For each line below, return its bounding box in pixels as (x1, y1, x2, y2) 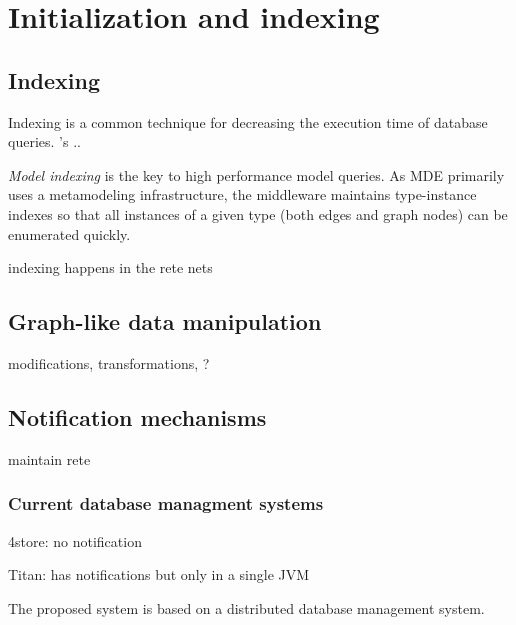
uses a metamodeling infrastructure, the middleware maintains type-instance (8, 184, 477, 205)
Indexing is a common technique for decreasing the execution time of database (8, 111, 488, 132)
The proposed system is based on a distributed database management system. (8, 597, 485, 618)
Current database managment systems (8, 491, 324, 516)
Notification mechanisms (8, 401, 267, 432)
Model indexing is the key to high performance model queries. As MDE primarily (8, 164, 505, 185)
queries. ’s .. (8, 131, 81, 152)
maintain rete (8, 448, 91, 469)
